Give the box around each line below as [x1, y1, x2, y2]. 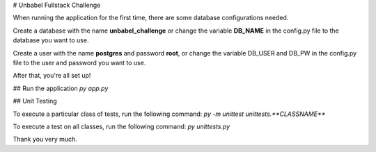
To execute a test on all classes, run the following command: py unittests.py [13, 122, 230, 130]
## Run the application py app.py [13, 84, 109, 92]
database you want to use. [13, 36, 89, 44]
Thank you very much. [13, 135, 78, 144]
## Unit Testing [13, 97, 57, 105]
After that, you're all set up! [13, 71, 91, 80]
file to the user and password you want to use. [13, 58, 146, 67]
